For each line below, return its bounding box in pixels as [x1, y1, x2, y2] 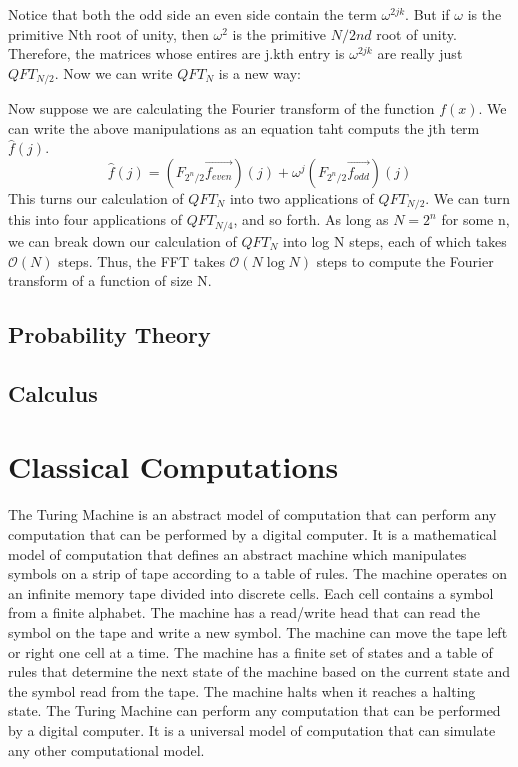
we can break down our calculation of [8, 230, 237, 251]
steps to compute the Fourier [316, 250, 494, 271]
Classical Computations [8, 446, 339, 487]
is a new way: [218, 62, 301, 83]
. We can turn [425, 188, 511, 209]
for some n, [441, 209, 510, 230]
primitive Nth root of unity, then [8, 23, 209, 44]
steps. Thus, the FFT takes [58, 250, 225, 271]
